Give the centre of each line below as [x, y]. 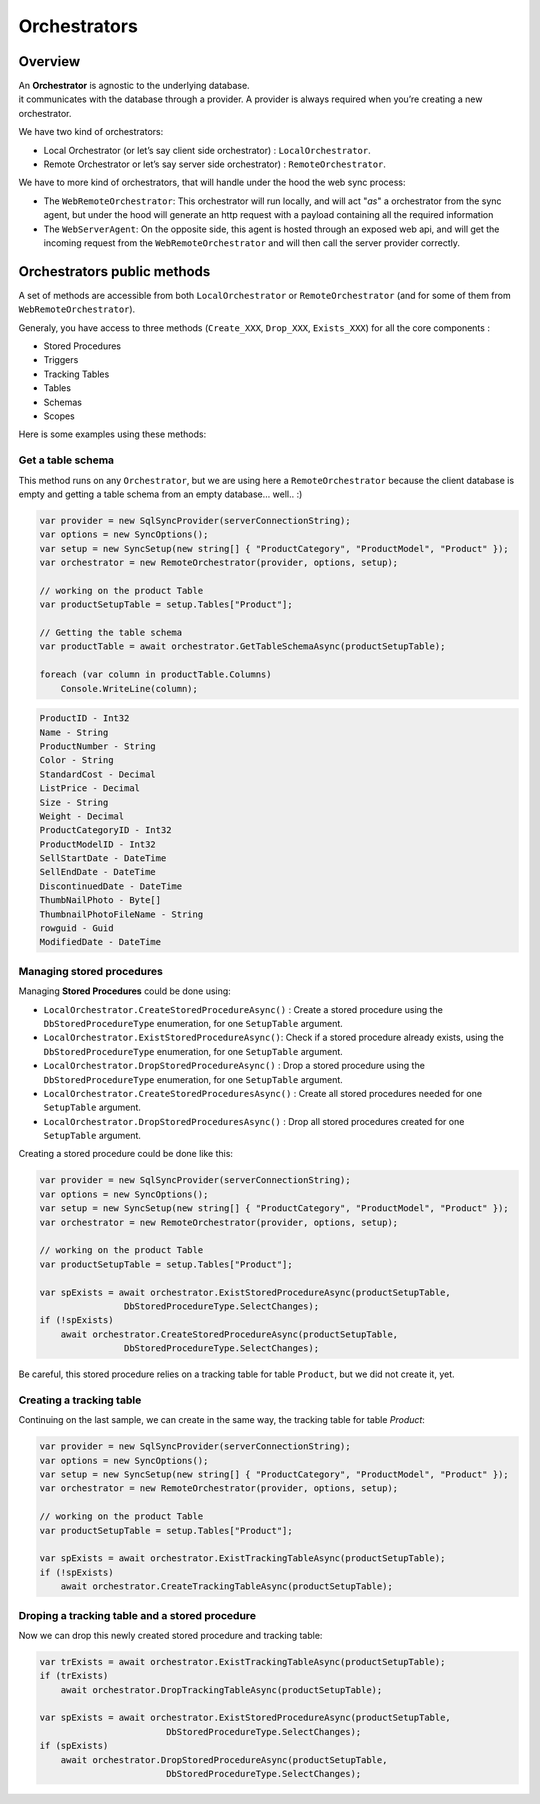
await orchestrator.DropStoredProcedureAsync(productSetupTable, [224, 1759]
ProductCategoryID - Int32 [105, 830]
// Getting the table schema [111, 633]
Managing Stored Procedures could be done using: [125, 991]
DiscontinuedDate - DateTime [111, 886]
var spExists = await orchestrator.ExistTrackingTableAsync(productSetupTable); [242, 1558]
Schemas [62, 402]
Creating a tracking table [80, 1400]
